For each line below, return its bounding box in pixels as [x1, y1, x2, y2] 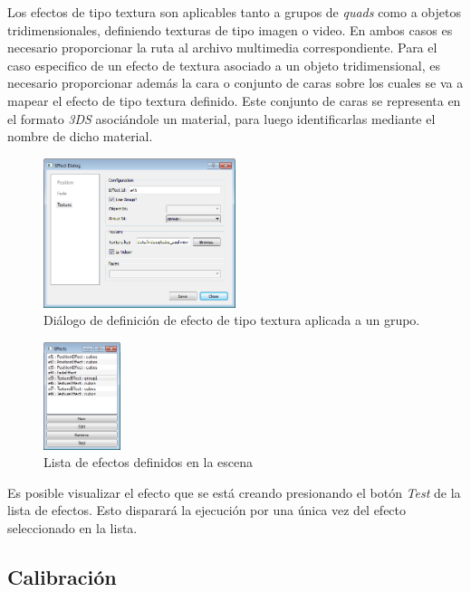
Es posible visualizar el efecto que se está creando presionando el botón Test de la [7, 482, 461, 501]
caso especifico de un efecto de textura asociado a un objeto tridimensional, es [7, 55, 440, 74]
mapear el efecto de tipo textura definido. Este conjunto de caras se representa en [7, 91, 461, 110]
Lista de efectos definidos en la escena [43, 453, 254, 472]
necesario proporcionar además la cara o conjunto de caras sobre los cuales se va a [7, 73, 464, 92]
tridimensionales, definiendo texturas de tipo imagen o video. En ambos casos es [7, 20, 453, 39]
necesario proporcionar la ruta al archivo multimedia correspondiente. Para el [7, 38, 437, 57]
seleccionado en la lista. [7, 519, 138, 538]
